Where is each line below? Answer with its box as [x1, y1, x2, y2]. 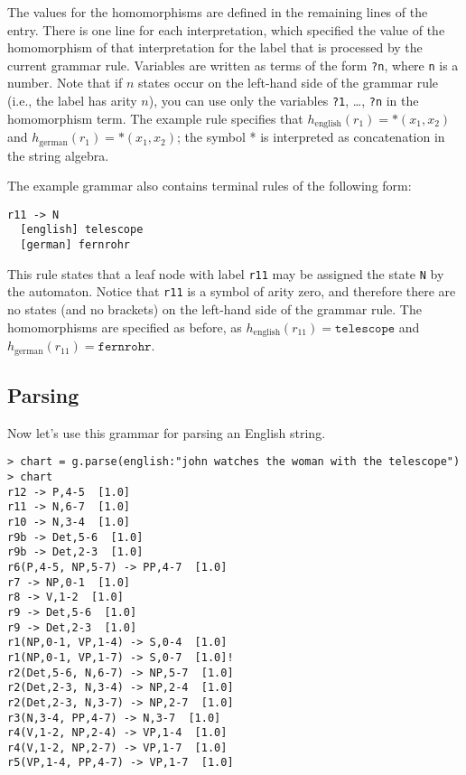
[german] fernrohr [20, 238, 131, 252]
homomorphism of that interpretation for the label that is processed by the [7, 38, 423, 57]
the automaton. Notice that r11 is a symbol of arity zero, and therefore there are [7, 282, 456, 301]
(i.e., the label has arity [7, 91, 137, 110]
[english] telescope [20, 223, 144, 237]
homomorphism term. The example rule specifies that [7, 108, 303, 127]
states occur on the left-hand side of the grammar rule [137, 73, 439, 92]
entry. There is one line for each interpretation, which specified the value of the [7, 20, 445, 39]
